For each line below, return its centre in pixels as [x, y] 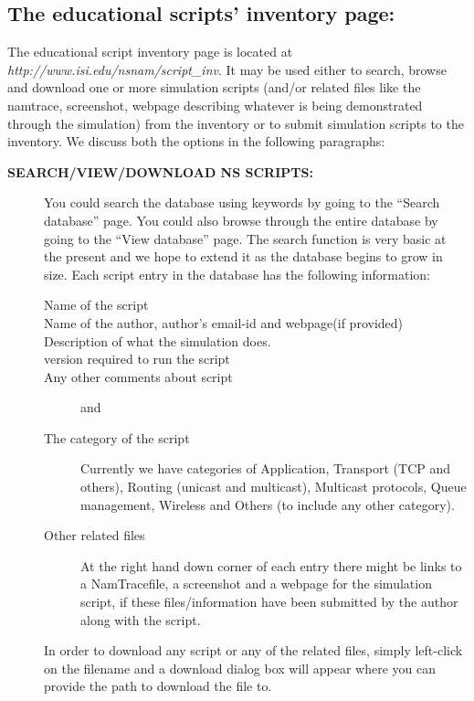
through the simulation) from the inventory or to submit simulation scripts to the [236, 123]
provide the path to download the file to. [158, 686]
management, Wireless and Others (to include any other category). [268, 504]
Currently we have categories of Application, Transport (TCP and [266, 468]
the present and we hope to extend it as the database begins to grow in [243, 256]
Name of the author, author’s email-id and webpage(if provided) [224, 322]
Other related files [95, 535]
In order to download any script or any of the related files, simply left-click [253, 650]
